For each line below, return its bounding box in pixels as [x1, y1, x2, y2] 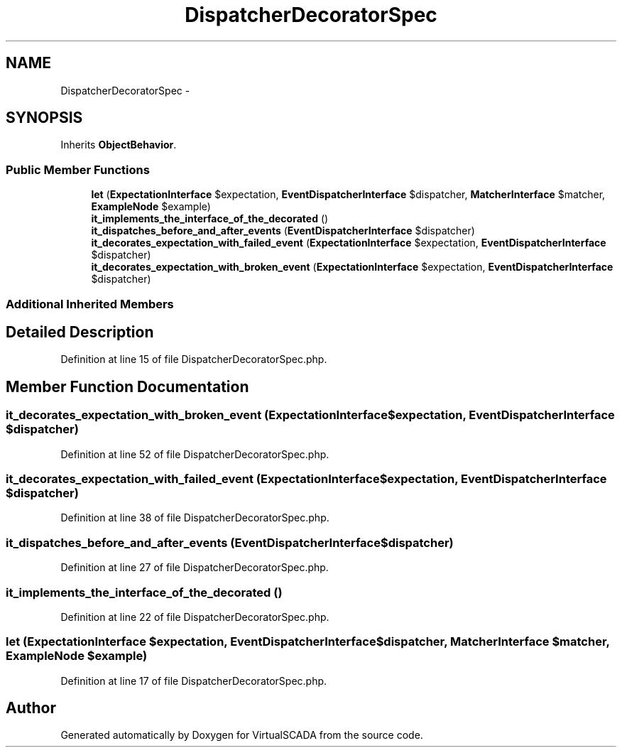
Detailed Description [6, 323, 154, 341]
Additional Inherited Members [6, 296, 174, 311]
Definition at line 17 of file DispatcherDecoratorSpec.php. [60, 674, 327, 687]
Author [6, 699, 56, 717]
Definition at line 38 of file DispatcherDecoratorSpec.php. [60, 511, 329, 524]
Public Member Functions [6, 162, 150, 177]
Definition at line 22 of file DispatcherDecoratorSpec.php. [60, 610, 329, 623]
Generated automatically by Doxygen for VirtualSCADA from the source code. [60, 729, 423, 742]
